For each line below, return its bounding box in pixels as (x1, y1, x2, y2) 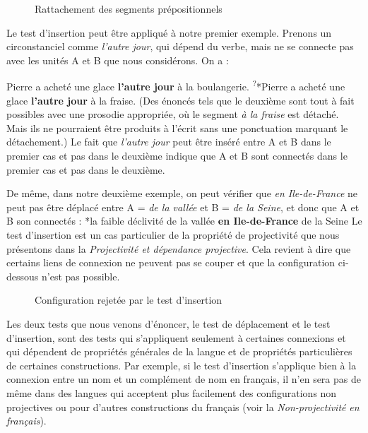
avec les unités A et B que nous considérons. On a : (6, 52, 229, 67)
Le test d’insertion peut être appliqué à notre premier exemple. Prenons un (6, 25, 332, 40)
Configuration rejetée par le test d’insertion (35, 292, 222, 307)
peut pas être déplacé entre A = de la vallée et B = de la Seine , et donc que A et (6, 199, 360, 214)
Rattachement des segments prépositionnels (35, 1, 222, 16)
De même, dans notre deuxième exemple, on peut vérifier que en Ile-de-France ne (6, 186, 357, 201)
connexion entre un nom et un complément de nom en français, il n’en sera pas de (6, 372, 361, 386)
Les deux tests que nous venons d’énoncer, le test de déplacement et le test (6, 316, 331, 331)
